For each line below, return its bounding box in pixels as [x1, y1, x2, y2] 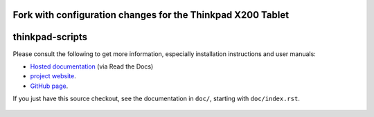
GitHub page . [30, 82, 69, 90]
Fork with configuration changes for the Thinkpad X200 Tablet [12, 9, 290, 21]
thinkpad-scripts [12, 31, 88, 43]
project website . [30, 72, 76, 80]
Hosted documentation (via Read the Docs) [30, 62, 154, 71]
